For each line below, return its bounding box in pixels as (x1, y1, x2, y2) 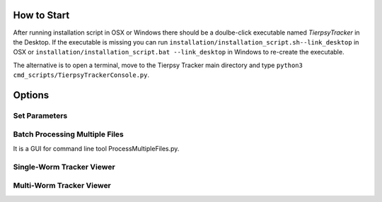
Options (13, 89, 50, 101)
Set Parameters (13, 110, 68, 120)
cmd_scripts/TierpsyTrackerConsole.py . (13, 71, 150, 79)
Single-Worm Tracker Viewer (13, 162, 116, 172)
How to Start (13, 9, 70, 21)
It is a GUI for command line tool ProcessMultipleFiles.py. (13, 144, 180, 153)
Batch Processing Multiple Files (13, 129, 124, 139)
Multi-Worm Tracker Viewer (13, 181, 111, 191)
